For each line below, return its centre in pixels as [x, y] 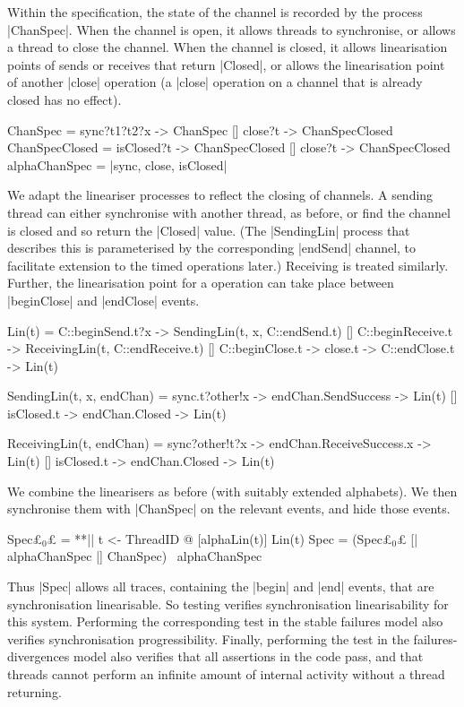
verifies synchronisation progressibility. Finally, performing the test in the [208, 638]
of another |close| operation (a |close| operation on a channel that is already [215, 82]
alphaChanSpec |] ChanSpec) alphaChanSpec [135, 556]
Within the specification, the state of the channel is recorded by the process [215, 12]
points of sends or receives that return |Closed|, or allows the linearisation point [226, 64]
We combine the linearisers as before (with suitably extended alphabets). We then [232, 491]
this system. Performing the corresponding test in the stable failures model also [225, 621]
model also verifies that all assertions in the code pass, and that [248, 656]
